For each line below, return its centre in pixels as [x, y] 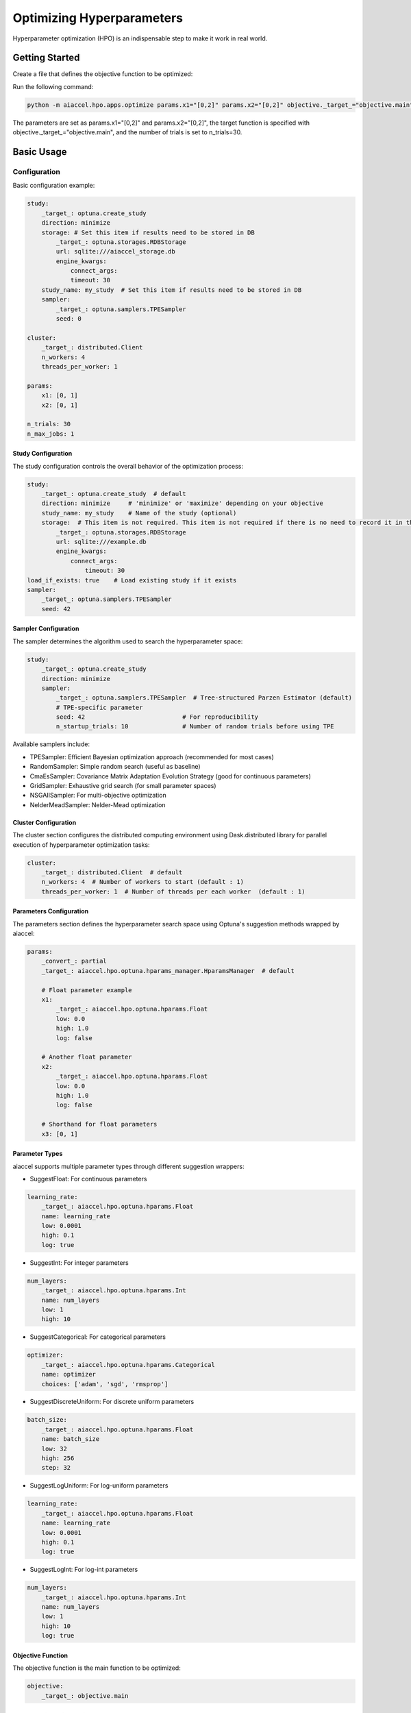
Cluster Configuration [45, 822]
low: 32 [54, 1449]
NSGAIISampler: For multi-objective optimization [98, 796]
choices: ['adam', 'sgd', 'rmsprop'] [105, 1384]
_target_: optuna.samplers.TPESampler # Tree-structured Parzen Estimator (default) [204, 698]
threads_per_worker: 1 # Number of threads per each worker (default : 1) [173, 891]
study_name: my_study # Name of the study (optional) [139, 513]
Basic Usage [40, 152]
